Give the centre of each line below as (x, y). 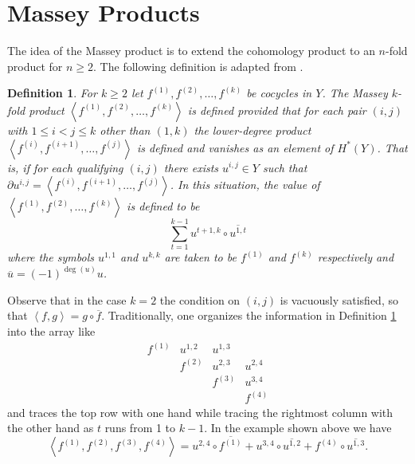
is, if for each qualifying (65, 167)
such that (285, 167)
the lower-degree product (253, 130)
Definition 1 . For (52, 93)
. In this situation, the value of (245, 185)
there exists (191, 167)
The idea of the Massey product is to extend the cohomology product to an (191, 51)
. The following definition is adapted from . (198, 66)
